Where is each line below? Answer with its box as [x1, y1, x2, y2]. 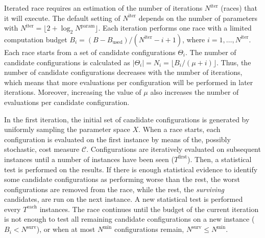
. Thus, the [216, 57, 251, 67]
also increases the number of [150, 87, 239, 97]
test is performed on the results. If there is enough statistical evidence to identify [4, 164, 258, 174]
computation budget [4, 34, 67, 44]
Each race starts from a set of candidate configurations [4, 46, 176, 57]
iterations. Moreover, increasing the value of [4, 87, 141, 97]
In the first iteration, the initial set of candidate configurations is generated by [4, 114, 250, 124]
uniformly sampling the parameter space [4, 124, 130, 135]
